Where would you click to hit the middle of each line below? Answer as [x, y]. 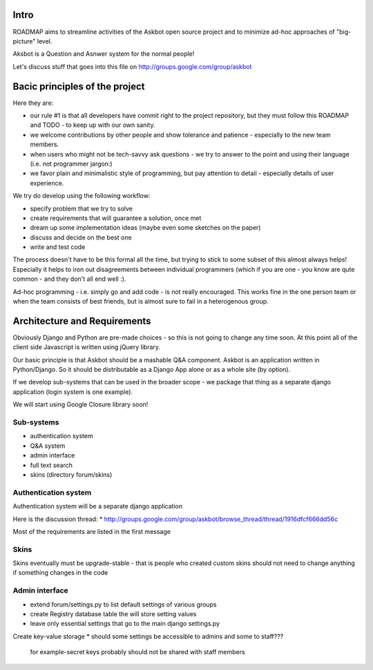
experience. [47, 183]
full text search [51, 465]
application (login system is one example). [73, 392]
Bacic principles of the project [79, 86]
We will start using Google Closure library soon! [80, 404]
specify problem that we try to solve [82, 208]
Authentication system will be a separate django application [98, 506]
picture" [24, 41]
